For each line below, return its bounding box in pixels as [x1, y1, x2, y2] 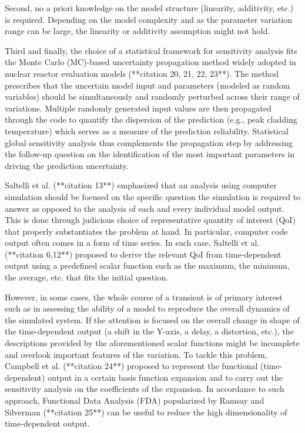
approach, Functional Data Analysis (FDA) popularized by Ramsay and [5, 394, 264, 406]
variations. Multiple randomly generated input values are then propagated [5, 102, 272, 114]
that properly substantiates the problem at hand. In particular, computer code [5, 225, 288, 237]
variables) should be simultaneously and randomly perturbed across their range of [5, 90, 300, 103]
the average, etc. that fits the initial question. [5, 271, 168, 283]
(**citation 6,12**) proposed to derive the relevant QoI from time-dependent [5, 248, 281, 260]
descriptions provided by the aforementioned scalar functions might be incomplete [5, 337, 300, 349]
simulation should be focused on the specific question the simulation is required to [5, 190, 301, 202]
